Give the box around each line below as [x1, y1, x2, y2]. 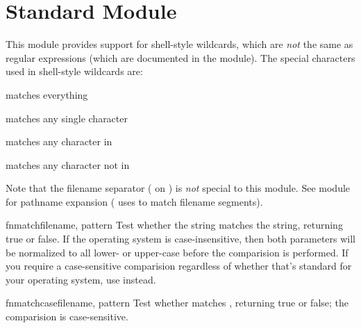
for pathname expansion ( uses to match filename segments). [6, 194, 263, 208]
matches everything [6, 87, 88, 101]
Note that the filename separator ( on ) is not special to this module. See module [6, 181, 351, 195]
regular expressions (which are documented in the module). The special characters [6, 50, 355, 65]
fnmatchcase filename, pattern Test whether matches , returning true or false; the [6, 295, 349, 310]
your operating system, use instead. [6, 272, 156, 286]
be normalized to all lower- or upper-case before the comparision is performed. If [6, 245, 349, 259]
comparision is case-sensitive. [6, 309, 128, 324]
